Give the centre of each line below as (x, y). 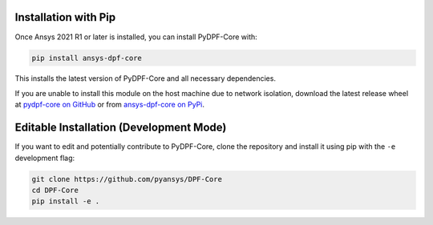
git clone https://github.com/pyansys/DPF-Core (127, 179)
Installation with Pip (65, 17)
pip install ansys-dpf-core (87, 58)
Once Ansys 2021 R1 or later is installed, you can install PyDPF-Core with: (136, 37)
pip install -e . (66, 201)
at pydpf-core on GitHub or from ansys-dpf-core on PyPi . (109, 105)
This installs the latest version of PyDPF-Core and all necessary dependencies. (146, 78)
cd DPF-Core (55, 190)
